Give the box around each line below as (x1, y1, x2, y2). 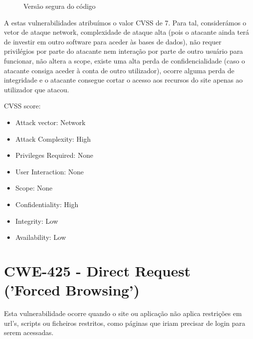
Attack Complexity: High (15, 133, 91, 144)
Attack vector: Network (15, 117, 85, 127)
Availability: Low (15, 232, 66, 242)
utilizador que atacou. (4, 84, 69, 94)
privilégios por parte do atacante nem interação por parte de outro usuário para (4, 46, 243, 56)
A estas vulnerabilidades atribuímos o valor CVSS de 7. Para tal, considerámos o (4, 17, 246, 27)
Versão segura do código (23, 1, 96, 11)
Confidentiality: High (15, 199, 79, 209)
